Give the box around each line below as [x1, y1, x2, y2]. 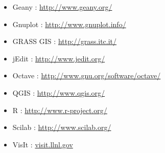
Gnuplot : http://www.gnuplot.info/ [12, 18, 126, 29]
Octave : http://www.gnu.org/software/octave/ [12, 70, 161, 81]
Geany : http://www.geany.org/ [12, 2, 112, 12]
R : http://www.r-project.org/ [12, 104, 107, 115]
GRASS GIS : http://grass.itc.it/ [12, 36, 117, 47]
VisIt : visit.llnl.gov [12, 139, 73, 149]
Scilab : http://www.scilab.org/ [12, 122, 111, 133]
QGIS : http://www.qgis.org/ [12, 87, 105, 98]
